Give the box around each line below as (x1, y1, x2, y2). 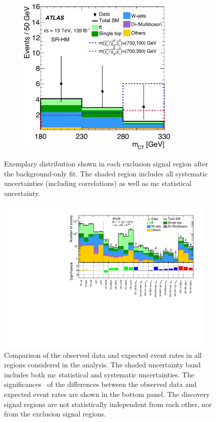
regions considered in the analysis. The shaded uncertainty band (4, 359, 201, 370)
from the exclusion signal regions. (4, 408, 106, 419)
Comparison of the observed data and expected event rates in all (4, 349, 202, 360)
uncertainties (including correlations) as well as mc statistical (4, 178, 191, 188)
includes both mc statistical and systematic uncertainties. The (4, 369, 194, 379)
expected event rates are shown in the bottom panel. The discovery (4, 389, 210, 399)
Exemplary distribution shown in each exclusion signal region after (4, 158, 208, 168)
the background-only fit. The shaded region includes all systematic (4, 168, 208, 178)
